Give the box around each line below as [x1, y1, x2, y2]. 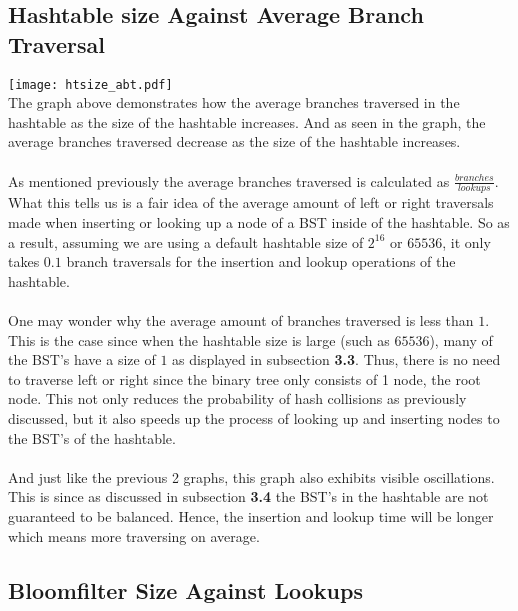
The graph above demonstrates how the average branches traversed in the [8, 92, 460, 113]
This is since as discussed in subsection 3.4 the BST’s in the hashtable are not [8, 486, 489, 507]
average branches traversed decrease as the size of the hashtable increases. [8, 131, 461, 152]
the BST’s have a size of [8, 349, 156, 370]
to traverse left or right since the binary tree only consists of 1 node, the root [8, 368, 481, 389]
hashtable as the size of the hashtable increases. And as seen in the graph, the [8, 111, 486, 132]
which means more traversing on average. [8, 525, 260, 546]
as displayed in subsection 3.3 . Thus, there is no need [172, 349, 501, 370]
